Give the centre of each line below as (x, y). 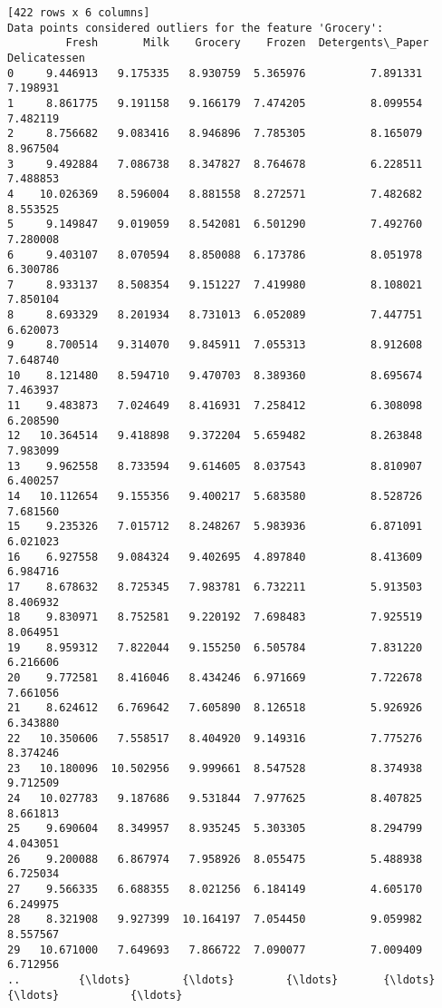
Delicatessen (46, 58)
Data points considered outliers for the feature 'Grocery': (196, 28)
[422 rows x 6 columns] (79, 13)
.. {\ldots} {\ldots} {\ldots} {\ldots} (221, 980)
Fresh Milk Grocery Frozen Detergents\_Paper (247, 43)
